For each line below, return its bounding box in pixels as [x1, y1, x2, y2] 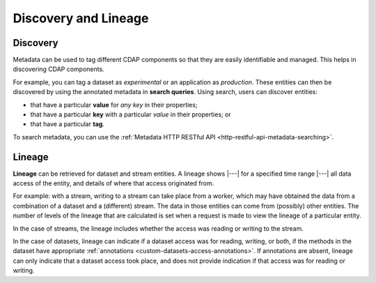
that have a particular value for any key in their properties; [30, 100, 198, 109]
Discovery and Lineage [13, 10, 149, 26]
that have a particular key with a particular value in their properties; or [30, 110, 231, 118]
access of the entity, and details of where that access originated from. [13, 179, 214, 188]
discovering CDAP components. [13, 65, 104, 73]
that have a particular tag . [30, 120, 104, 128]
